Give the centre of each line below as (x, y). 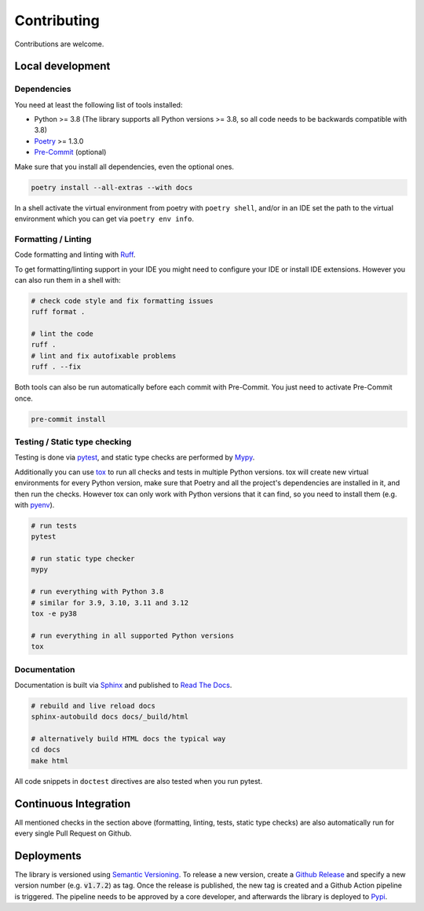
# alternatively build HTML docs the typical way (128, 739)
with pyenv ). (35, 505)
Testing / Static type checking (73, 441)
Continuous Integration (73, 804)
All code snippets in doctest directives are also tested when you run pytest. (139, 781)
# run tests (54, 525)
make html (50, 761)
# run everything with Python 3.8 (97, 592)
